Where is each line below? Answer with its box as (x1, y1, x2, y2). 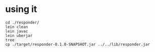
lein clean (5, 24, 28, 29)
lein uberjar (5, 33, 33, 38)
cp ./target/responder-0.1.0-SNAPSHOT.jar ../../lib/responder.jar (5, 41, 150, 47)
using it (5, 3, 37, 15)
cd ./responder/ (5, 20, 39, 25)
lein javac (5, 28, 28, 33)
